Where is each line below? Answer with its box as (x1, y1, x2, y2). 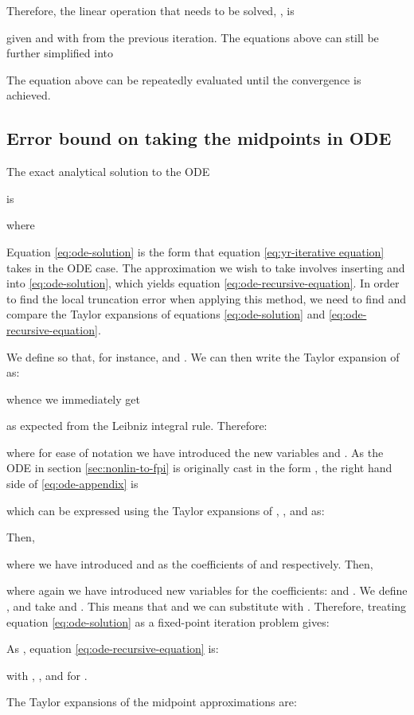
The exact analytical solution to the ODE (6, 163, 210, 180)
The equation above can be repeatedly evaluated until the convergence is (6, 71, 361, 88)
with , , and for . (6, 666, 88, 683)
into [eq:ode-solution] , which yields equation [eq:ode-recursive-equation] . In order (6, 275, 400, 291)
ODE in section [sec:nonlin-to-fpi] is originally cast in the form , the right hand (6, 459, 393, 476)
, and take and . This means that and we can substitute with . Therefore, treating (6, 598, 407, 615)
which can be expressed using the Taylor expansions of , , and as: (6, 502, 325, 518)
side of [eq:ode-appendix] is (6, 475, 139, 492)
